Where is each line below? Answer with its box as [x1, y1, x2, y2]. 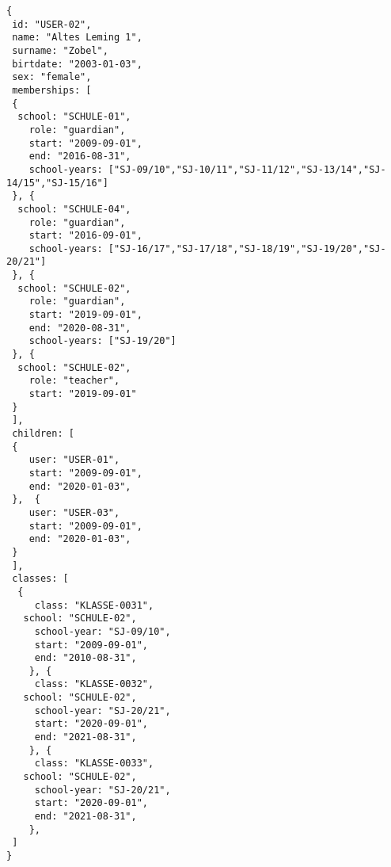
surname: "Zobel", [12, 44, 108, 56]
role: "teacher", [28, 375, 120, 387]
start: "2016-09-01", [28, 230, 142, 242]
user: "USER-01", [28, 454, 120, 466]
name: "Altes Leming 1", [12, 32, 142, 44]
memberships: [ [12, 84, 92, 96]
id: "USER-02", [12, 18, 92, 30]
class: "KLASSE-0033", [34, 758, 154, 770]
